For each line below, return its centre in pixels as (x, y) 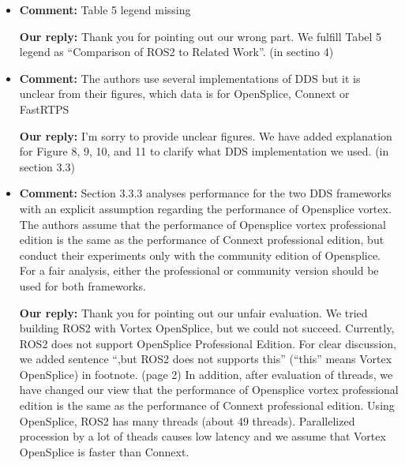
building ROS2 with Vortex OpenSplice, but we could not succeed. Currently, (207, 328)
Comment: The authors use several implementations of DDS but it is (190, 78)
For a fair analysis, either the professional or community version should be (199, 270)
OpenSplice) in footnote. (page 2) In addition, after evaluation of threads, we (206, 374)
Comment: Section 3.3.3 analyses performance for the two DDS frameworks (205, 193)
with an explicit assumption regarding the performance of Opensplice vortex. (205, 208)
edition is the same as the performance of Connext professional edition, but (202, 240)
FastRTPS (44, 109)
